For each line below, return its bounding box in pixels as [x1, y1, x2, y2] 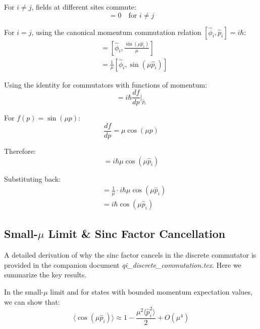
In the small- [4, 286, 44, 297]
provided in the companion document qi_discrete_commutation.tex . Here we [4, 259, 241, 270]
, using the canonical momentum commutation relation [31, 26, 201, 37]
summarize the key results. [4, 269, 87, 280]
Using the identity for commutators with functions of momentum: [4, 79, 207, 90]
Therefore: [4, 145, 36, 156]
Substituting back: [4, 173, 61, 184]
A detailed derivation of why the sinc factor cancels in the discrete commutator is [4, 250, 256, 260]
